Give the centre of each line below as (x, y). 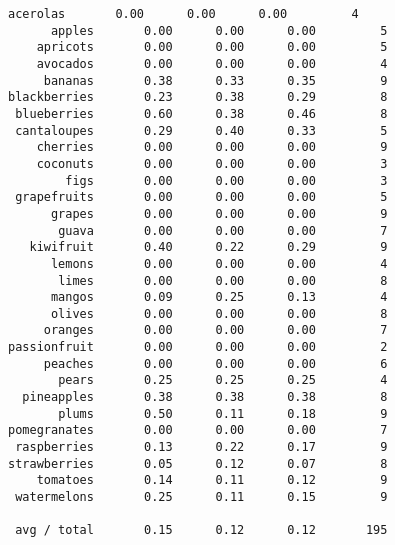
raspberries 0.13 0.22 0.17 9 (201, 447)
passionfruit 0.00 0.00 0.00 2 (198, 347)
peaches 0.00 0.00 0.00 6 (215, 363)
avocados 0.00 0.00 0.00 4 (212, 63)
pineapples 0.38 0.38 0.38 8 (205, 397)
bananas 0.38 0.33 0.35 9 (215, 80)
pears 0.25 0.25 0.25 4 (223, 380)
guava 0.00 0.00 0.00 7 (223, 230)
